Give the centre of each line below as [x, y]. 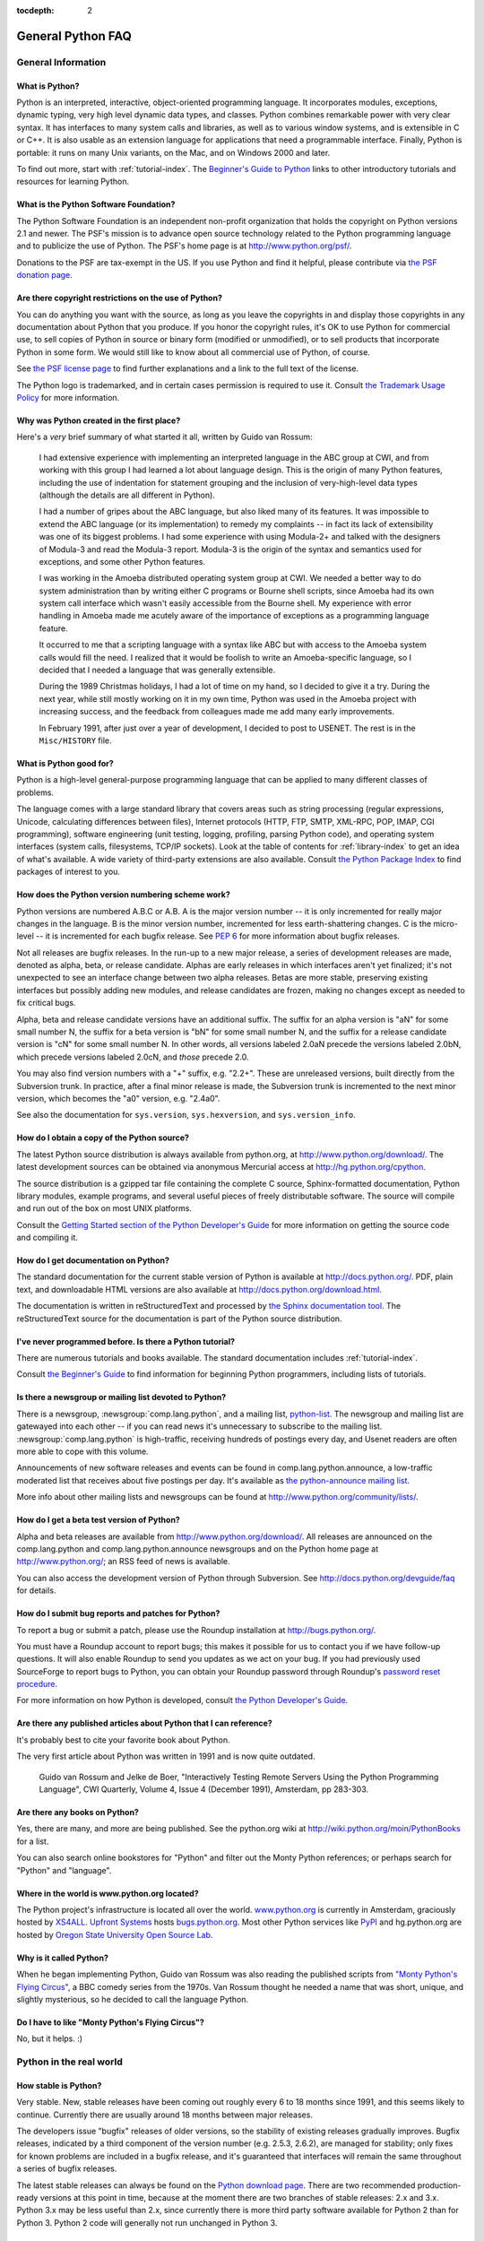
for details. [36, 1590]
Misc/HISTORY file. [75, 740]
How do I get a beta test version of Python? [99, 1520]
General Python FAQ [74, 36]
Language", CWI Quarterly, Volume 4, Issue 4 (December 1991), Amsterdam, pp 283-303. [204, 1789]
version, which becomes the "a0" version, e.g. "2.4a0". [118, 1098]
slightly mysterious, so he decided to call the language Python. [133, 1999]
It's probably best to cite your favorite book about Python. [123, 1740]
